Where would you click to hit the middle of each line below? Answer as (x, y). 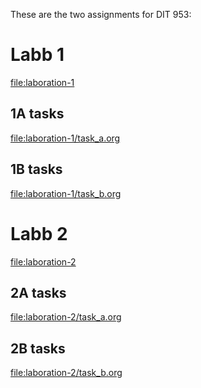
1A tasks (37, 114)
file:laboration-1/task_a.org (65, 138)
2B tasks (38, 348)
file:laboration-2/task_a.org (66, 317)
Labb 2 (39, 233)
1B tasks (36, 169)
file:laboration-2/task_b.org (66, 373)
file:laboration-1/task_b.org (66, 193)
